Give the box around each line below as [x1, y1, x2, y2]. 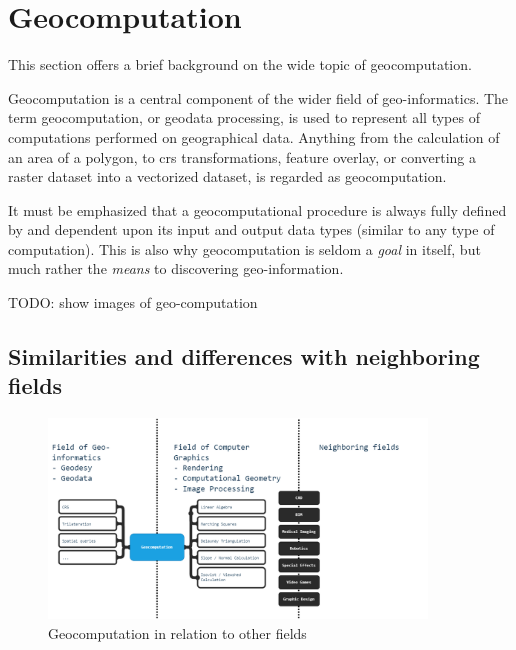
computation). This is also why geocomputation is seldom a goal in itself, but [8, 238, 481, 259]
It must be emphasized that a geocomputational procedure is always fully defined [8, 199, 507, 220]
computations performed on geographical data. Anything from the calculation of [8, 126, 500, 147]
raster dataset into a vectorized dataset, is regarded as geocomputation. [8, 166, 447, 187]
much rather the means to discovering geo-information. [8, 258, 344, 279]
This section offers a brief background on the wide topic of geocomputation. [8, 54, 472, 75]
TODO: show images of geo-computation [8, 292, 258, 313]
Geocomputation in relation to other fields [48, 622, 307, 643]
